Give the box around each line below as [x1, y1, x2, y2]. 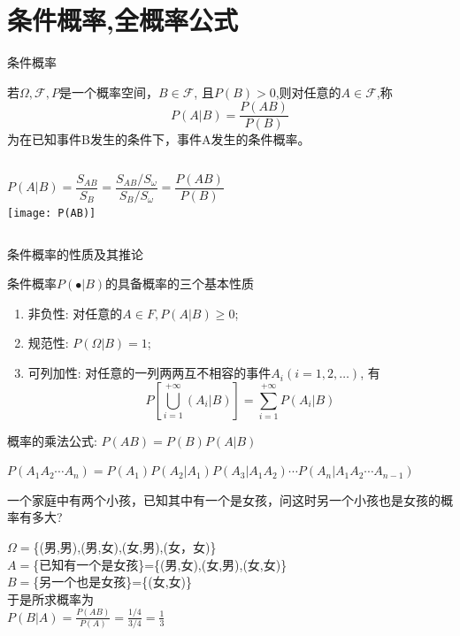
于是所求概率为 [7, 589, 94, 608]
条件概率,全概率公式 [7, 2, 238, 38]
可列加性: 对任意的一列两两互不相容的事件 [27, 364, 272, 382]
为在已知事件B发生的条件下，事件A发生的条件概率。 [7, 130, 310, 149]
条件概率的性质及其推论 [7, 244, 143, 263]
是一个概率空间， [58, 82, 158, 101]
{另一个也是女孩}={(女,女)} [33, 572, 192, 591]
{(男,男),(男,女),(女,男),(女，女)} [33, 538, 217, 556]
